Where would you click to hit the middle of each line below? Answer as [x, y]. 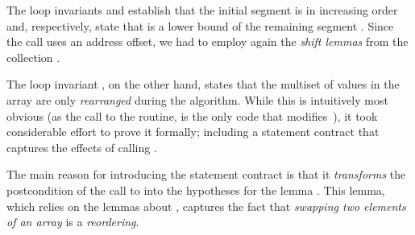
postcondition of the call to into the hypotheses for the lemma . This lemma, [196, 190]
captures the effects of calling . [82, 147]
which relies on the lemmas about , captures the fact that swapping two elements [206, 206]
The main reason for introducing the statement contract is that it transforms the [206, 174]
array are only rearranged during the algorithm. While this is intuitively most [197, 99]
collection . [33, 57]
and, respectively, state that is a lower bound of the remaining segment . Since [200, 25]
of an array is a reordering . [73, 222]
